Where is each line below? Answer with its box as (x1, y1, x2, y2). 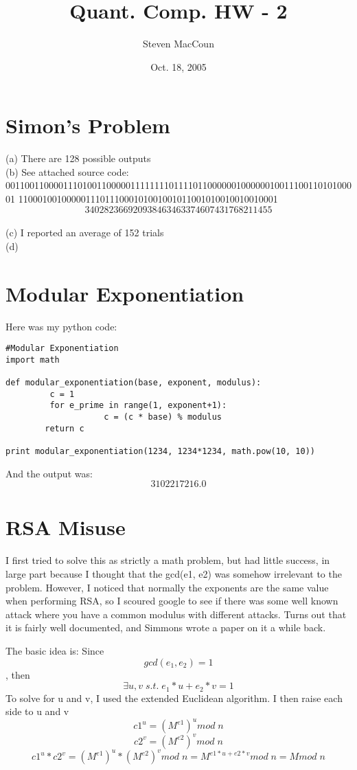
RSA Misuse (5, 513, 126, 541)
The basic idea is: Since (5, 643, 104, 657)
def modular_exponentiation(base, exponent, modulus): (5, 378, 262, 388)
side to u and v (5, 704, 69, 718)
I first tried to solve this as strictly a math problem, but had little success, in (5, 553, 330, 567)
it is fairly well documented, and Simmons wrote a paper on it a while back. (5, 620, 326, 635)
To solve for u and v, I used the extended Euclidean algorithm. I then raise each (5, 690, 343, 705)
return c (45, 423, 84, 433)
